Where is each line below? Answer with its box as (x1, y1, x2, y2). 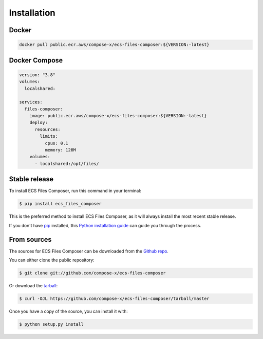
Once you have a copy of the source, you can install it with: (9, 308, 128, 314)
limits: (39, 133, 58, 139)
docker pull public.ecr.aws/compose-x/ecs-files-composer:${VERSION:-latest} (19, 42, 209, 47)
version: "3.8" (19, 72, 56, 78)
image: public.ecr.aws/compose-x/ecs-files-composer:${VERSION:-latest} (29, 113, 207, 119)
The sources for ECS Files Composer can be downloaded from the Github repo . (9, 248, 169, 254)
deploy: (29, 120, 48, 126)
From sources (9, 235, 52, 244)
